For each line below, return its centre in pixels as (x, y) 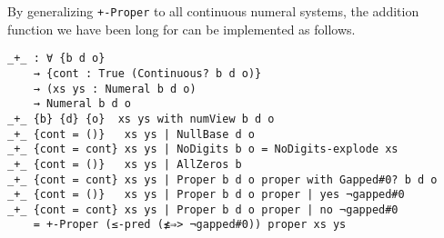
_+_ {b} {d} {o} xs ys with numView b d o (141, 119)
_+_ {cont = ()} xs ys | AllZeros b (125, 164)
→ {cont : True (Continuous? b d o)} (147, 73)
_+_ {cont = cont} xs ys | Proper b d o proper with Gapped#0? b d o (222, 179)
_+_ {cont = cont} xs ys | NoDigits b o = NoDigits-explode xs (203, 149)
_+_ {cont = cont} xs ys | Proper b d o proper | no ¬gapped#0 (203, 209)
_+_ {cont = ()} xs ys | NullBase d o (131, 134)
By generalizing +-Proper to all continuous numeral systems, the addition (213, 11)
